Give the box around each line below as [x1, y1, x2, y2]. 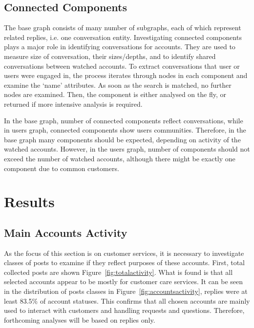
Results [4, 192, 55, 212]
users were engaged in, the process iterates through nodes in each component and [4, 70, 248, 80]
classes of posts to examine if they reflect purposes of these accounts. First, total [4, 257, 245, 268]
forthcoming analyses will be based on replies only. [4, 314, 155, 325]
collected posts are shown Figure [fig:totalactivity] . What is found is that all [4, 267, 233, 277]
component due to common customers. [4, 163, 119, 173]
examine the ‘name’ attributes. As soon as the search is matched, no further [4, 79, 232, 90]
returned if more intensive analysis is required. [4, 98, 143, 109]
